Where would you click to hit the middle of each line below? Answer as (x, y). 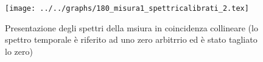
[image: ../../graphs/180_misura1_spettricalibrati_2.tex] (127, 8)
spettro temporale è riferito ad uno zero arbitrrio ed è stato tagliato (131, 39)
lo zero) (19, 51)
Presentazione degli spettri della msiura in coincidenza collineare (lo (131, 27)
